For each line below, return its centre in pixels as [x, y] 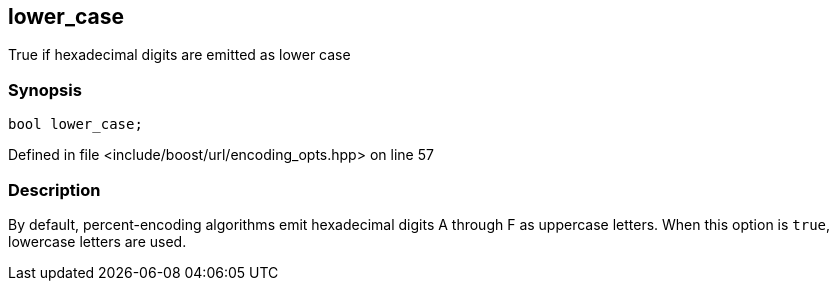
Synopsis [45, 89]
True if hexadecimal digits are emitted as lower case [179, 55]
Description [54, 189]
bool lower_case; [75, 124]
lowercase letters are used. [97, 241]
